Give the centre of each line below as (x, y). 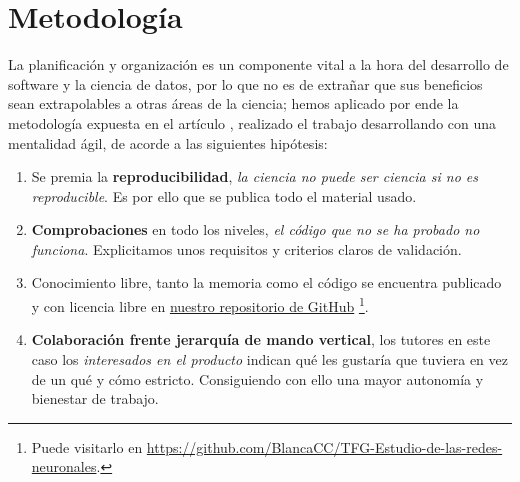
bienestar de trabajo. (95, 398)
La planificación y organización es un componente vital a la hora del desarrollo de (258, 64)
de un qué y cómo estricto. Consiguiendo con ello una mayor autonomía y (257, 378)
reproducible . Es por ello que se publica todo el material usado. (224, 195)
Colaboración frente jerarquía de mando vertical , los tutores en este (261, 339)
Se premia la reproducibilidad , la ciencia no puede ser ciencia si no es (254, 176)
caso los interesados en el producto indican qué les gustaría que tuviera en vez (269, 358)
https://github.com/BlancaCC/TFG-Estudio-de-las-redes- (324, 446)
